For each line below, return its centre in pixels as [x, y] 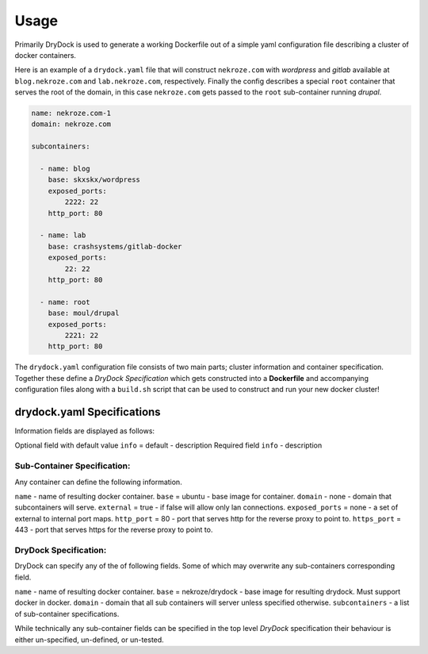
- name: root [65, 302]
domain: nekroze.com [71, 124]
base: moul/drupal [84, 313]
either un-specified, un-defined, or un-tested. [89, 640]
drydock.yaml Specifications [88, 412]
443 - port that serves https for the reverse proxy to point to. [114, 530]
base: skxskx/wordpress [94, 180]
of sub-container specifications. [67, 614]
